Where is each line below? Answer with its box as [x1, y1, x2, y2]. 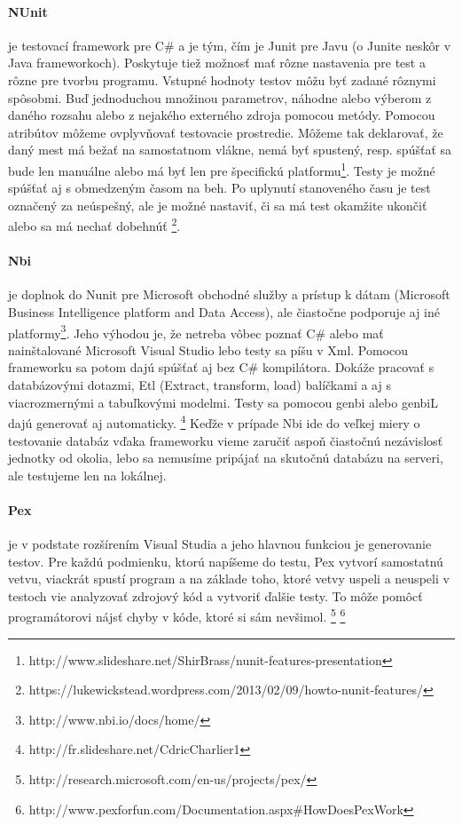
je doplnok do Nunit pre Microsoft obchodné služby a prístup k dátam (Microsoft [8, 285, 450, 304]
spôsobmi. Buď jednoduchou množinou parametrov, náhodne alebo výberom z [8, 88, 432, 107]
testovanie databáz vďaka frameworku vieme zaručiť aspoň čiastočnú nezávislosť [8, 431, 443, 449]
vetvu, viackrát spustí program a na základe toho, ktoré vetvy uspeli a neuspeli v [8, 569, 450, 588]
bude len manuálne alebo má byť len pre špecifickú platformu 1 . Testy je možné [8, 158, 435, 179]
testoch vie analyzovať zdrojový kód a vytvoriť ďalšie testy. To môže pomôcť [8, 586, 423, 605]
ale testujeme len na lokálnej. [8, 465, 167, 484]
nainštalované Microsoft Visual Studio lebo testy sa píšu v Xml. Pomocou [8, 340, 409, 359]
